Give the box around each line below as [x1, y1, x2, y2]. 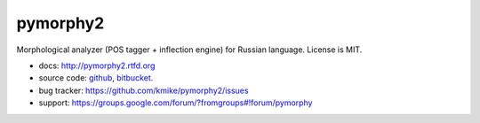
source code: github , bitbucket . [38, 73, 154, 83]
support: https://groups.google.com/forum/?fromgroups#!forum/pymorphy [38, 97, 313, 108]
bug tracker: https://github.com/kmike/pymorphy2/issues [38, 85, 249, 96]
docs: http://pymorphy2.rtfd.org [38, 60, 156, 71]
